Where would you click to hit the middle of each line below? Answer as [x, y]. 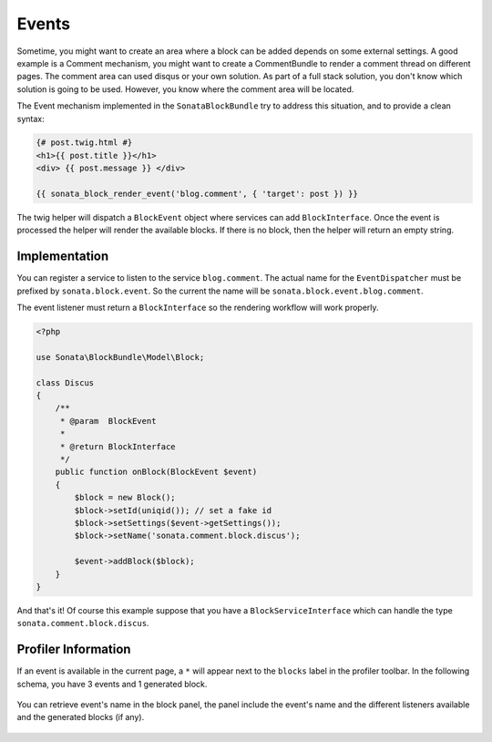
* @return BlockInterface [118, 446]
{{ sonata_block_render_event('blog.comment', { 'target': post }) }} [197, 194]
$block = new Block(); [125, 498]
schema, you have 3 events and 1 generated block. [112, 684]
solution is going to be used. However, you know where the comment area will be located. [185, 89]
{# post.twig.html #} [84, 143]
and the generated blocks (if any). [81, 717]
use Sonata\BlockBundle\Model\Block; [120, 357]
